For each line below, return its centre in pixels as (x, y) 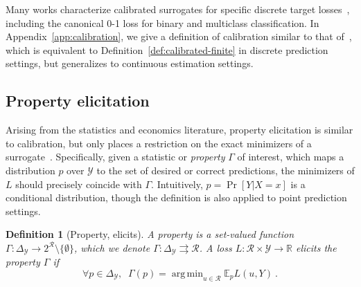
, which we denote (112, 247)
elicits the (316, 247)
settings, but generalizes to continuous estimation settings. (130, 63)
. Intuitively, (177, 184)
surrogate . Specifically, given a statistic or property (115, 157)
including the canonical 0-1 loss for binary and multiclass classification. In (162, 22)
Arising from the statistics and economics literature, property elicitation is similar (179, 130)
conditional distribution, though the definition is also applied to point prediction (176, 197)
